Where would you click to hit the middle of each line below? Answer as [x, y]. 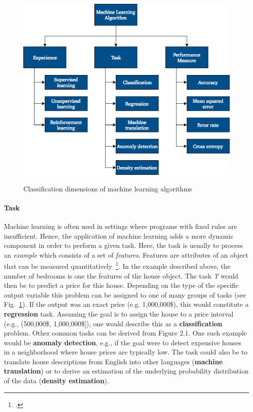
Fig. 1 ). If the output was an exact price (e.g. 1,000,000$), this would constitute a [126, 304]
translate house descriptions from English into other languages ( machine [113, 361]
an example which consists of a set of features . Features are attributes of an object [126, 254]
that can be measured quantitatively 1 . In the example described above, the [117, 265]
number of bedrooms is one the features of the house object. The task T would [121, 275]
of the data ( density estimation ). [56, 381]
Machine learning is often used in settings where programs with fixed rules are [121, 226]
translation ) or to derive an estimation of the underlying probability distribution [126, 371]
